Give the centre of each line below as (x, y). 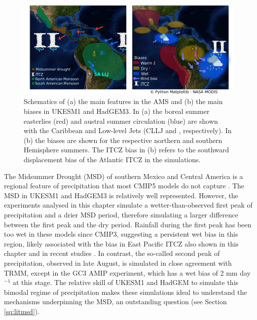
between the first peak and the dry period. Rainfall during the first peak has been (128, 224)
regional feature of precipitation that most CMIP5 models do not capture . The (124, 186)
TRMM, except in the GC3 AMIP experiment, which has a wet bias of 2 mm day (127, 272)
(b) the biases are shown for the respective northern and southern (123, 140)
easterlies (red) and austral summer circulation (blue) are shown (121, 121)
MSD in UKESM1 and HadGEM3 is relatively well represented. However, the (121, 195)
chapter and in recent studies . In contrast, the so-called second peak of (112, 253)
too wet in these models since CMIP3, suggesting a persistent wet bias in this (121, 234)
